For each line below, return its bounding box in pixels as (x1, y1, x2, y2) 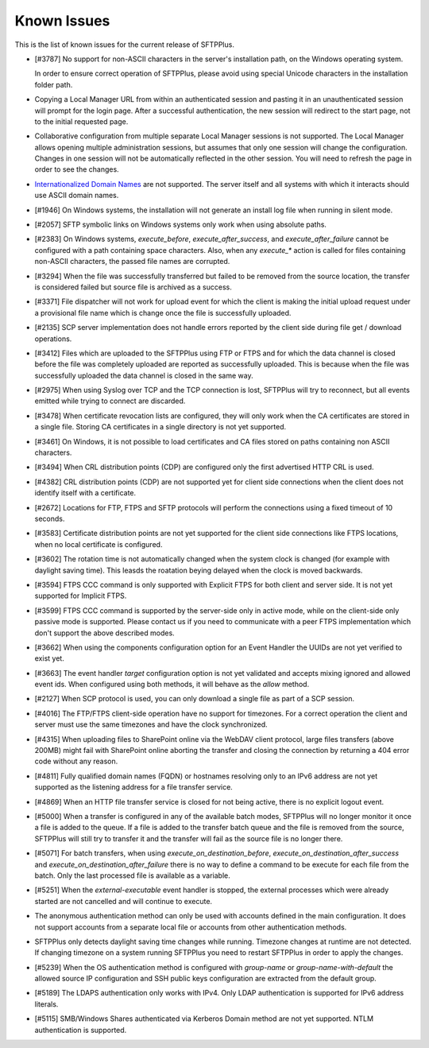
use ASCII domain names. (34, 191, 119, 200)
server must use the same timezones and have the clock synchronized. (34, 720, 268, 729)
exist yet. (34, 654, 65, 663)
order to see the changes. (34, 165, 119, 174)
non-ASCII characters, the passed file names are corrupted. (34, 257, 230, 266)
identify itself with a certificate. (34, 488, 137, 498)
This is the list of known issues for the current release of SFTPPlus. (14, 40, 234, 49)
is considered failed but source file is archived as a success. (34, 282, 232, 292)
